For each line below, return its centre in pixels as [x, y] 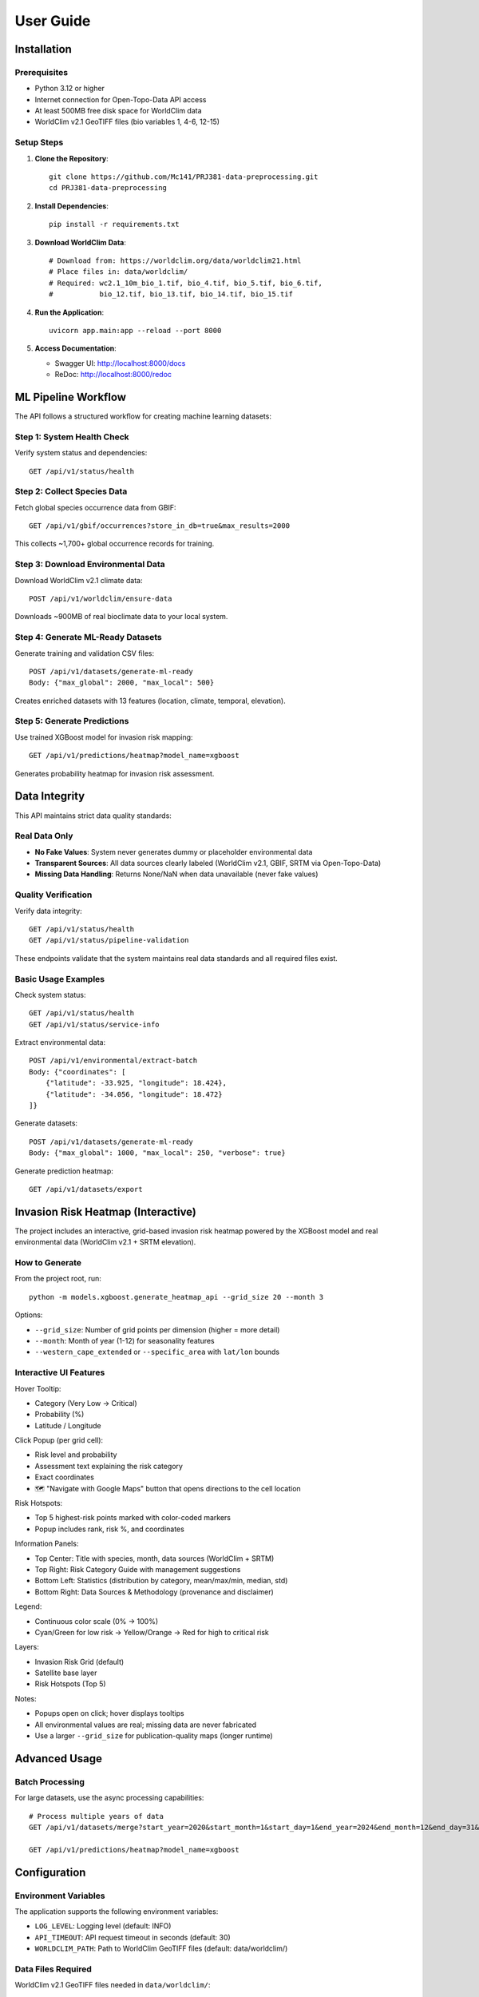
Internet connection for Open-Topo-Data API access [121, 99]
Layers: [27, 1647]
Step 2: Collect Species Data [71, 491]
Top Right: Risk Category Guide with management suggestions [138, 1569]
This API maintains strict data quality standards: [93, 816]
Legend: [28, 1606]
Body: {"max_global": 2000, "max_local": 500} [122, 683]
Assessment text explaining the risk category [109, 1466]
